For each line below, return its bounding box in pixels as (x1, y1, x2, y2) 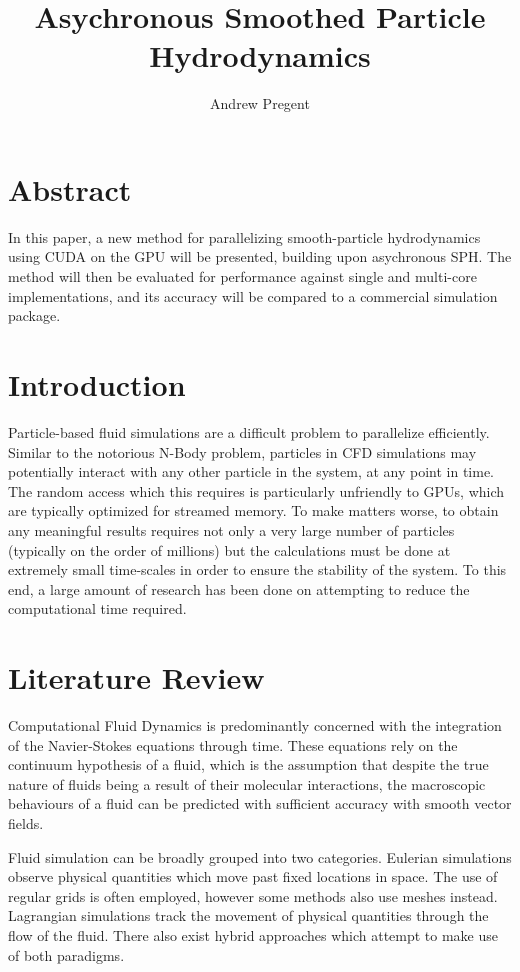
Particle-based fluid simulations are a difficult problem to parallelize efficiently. (8, 421, 490, 442)
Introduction (8, 364, 186, 404)
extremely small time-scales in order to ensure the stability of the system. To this (8, 559, 507, 580)
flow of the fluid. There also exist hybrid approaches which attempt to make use (8, 924, 499, 945)
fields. (8, 812, 44, 833)
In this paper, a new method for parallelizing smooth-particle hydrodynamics (8, 226, 481, 247)
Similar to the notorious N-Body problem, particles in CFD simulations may (8, 441, 477, 462)
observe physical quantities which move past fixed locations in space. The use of (8, 866, 498, 887)
